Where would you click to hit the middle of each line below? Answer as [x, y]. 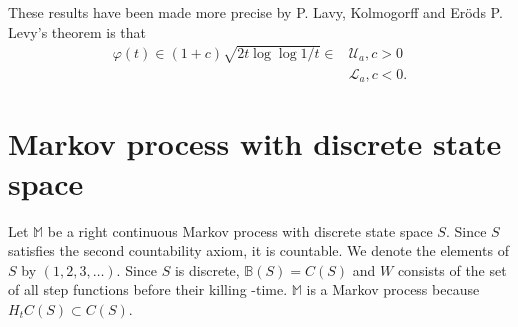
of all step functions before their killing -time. [148, 289]
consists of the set [452, 269]
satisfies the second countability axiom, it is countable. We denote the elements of [258, 250]
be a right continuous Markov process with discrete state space [240, 230]
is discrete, [207, 269]
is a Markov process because [393, 289]
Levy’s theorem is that [77, 31]
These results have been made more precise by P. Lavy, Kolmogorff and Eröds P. [255, 12]
